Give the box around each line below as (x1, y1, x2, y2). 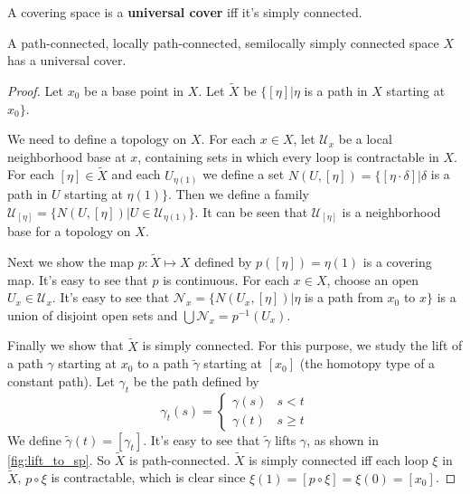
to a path (136, 354, 189, 373)
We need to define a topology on (7, 129, 187, 148)
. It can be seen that (194, 202, 308, 221)
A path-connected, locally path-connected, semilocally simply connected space (7, 33, 439, 52)
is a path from (305, 288, 383, 307)
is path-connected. (128, 450, 230, 469)
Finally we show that (7, 336, 124, 355)
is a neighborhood (342, 202, 441, 221)
